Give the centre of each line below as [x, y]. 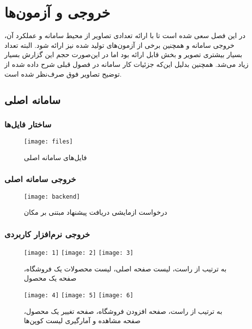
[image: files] [49, 142]
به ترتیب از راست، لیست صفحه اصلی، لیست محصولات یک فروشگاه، [125, 268]
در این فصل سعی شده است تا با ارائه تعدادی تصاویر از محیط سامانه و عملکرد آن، [125, 35]
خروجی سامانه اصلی [40, 179]
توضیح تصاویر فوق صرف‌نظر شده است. [63, 73]
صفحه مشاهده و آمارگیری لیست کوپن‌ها [82, 320]
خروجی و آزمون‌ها [57, 12]
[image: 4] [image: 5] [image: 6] [79, 295]
